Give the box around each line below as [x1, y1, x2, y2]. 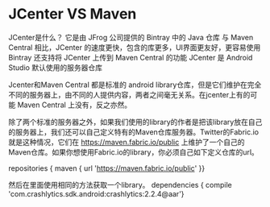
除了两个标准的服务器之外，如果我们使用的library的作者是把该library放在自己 [8, 117, 263, 126]
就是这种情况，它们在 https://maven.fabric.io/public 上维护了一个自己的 [8, 137, 245, 147]
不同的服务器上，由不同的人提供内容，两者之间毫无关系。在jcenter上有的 [8, 89, 251, 99]
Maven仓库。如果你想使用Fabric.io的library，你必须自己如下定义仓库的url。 [8, 147, 260, 157]
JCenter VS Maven [8, 5, 137, 23]
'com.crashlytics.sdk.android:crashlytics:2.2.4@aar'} [8, 188, 185, 198]
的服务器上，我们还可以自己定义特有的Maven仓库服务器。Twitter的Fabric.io [8, 126, 260, 137]
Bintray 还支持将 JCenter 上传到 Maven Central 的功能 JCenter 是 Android [8, 52, 253, 62]
